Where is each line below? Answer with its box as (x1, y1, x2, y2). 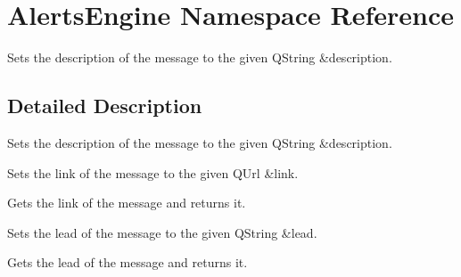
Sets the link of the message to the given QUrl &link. (7, 163, 299, 182)
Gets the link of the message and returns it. (7, 193, 246, 212)
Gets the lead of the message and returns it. (7, 253, 248, 272)
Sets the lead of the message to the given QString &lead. (7, 223, 317, 241)
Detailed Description (7, 92, 202, 119)
